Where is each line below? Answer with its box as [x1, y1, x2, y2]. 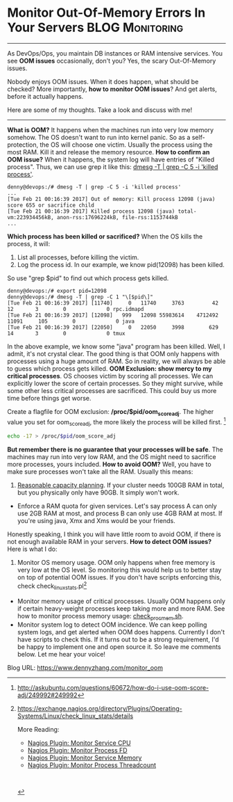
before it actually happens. [7, 92, 84, 100]
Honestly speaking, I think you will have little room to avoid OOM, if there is [7, 530, 221, 538]
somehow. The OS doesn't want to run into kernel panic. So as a [7, 133, 191, 141]
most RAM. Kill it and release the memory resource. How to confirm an [7, 147, 210, 156]
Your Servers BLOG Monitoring [7, 19, 184, 35]
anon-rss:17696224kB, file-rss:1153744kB [56, 214, 178, 220]
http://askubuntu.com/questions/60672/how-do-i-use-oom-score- [17, 684, 209, 692]
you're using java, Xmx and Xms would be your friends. [17, 517, 175, 525]
